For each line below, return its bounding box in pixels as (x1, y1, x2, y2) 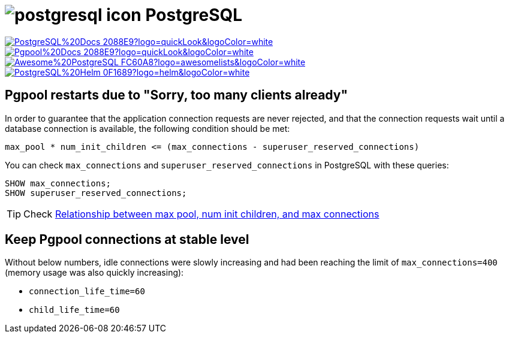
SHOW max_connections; (5, 178, 112, 188)
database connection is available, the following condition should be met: (5, 123, 290, 134)
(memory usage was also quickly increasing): (5, 267, 184, 278)
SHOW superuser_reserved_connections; (5, 188, 187, 198)
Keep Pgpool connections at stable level (5, 232, 249, 248)
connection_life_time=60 (29, 286, 145, 297)
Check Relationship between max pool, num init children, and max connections (23, 207, 380, 220)
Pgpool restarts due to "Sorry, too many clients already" (5, 87, 348, 103)
